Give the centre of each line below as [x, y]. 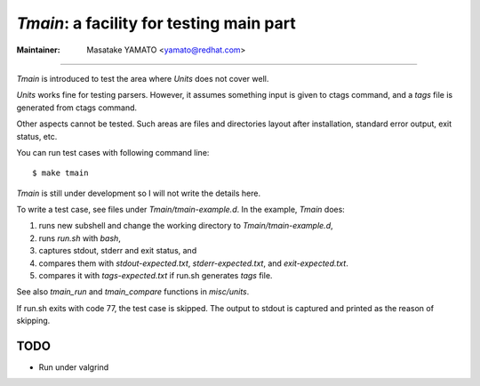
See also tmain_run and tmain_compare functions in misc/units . [133, 292]
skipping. [33, 321]
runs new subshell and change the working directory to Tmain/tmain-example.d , [186, 226]
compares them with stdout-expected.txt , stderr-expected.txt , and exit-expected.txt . [193, 263]
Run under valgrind [74, 367]
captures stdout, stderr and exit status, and [118, 251]
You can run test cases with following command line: [113, 152]
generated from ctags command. [77, 108]
